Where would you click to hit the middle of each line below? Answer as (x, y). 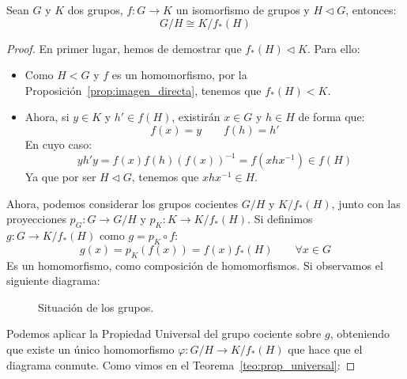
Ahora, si (47, 117)
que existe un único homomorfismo (90, 349)
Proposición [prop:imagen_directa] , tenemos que (143, 90)
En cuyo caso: (58, 144)
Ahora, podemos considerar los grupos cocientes (122, 203)
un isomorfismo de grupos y (243, 9)
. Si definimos (280, 219)
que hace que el (325, 349)
